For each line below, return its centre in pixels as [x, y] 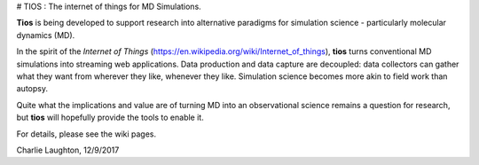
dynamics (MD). [46, 35]
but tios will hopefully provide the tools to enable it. [110, 118]
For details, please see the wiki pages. [86, 134]
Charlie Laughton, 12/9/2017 [68, 150]
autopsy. [32, 89]
